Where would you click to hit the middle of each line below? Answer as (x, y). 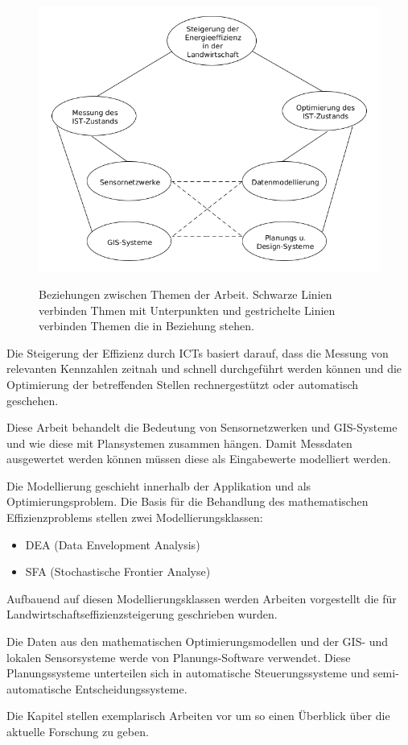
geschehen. (33, 400)
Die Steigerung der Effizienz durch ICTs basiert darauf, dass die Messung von (198, 352)
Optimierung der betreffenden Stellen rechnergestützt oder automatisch (183, 384)
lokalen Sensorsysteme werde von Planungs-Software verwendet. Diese (179, 657)
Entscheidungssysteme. (131, 688)
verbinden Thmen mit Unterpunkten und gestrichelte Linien (187, 310)
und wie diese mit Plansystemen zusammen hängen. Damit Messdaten (179, 443)
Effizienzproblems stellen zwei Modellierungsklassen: (135, 517)
